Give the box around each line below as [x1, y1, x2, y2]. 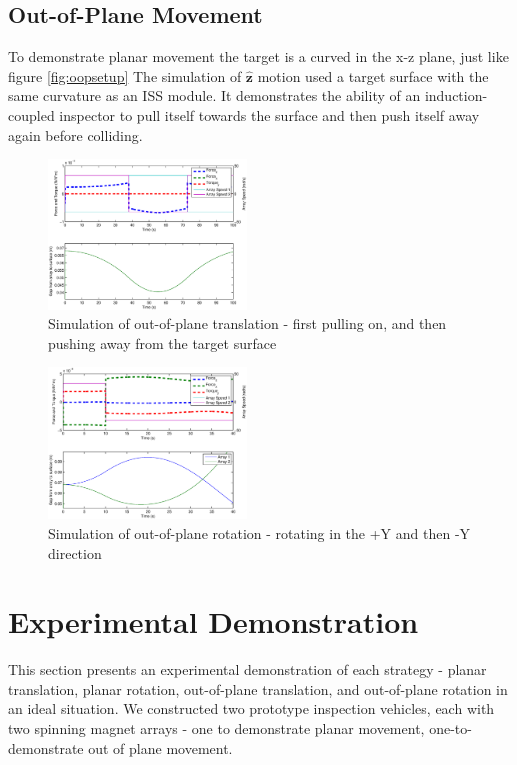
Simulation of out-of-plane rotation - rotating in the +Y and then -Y [48, 522, 471, 543]
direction [48, 542, 102, 563]
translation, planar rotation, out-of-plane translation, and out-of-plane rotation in [8, 678, 508, 699]
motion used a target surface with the [257, 65, 489, 86]
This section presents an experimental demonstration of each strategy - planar [8, 659, 487, 680]
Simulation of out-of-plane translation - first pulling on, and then [48, 313, 447, 334]
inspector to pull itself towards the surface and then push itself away [59, 104, 480, 125]
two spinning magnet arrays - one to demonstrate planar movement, [8, 718, 425, 739]
